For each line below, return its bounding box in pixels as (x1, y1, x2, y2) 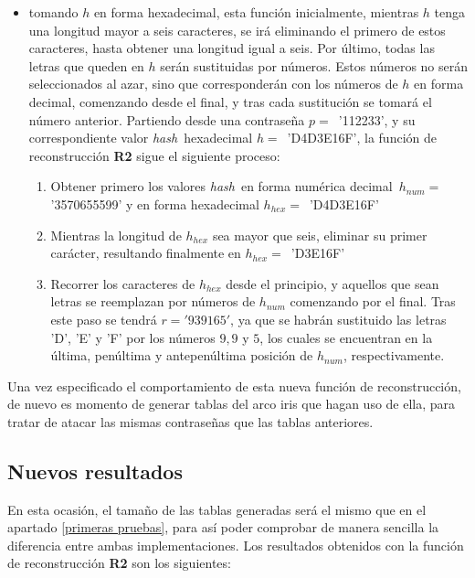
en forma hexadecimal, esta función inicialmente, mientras (93, 3, 419, 21)
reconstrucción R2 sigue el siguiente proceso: (28, 145, 280, 165)
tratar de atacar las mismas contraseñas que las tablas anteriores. (7, 412, 374, 431)
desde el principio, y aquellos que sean (226, 273, 439, 293)
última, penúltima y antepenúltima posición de (50, 346, 313, 365)
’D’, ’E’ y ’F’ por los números (50, 327, 216, 347)
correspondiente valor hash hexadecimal (28, 128, 253, 147)
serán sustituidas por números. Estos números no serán (160, 56, 469, 75)
